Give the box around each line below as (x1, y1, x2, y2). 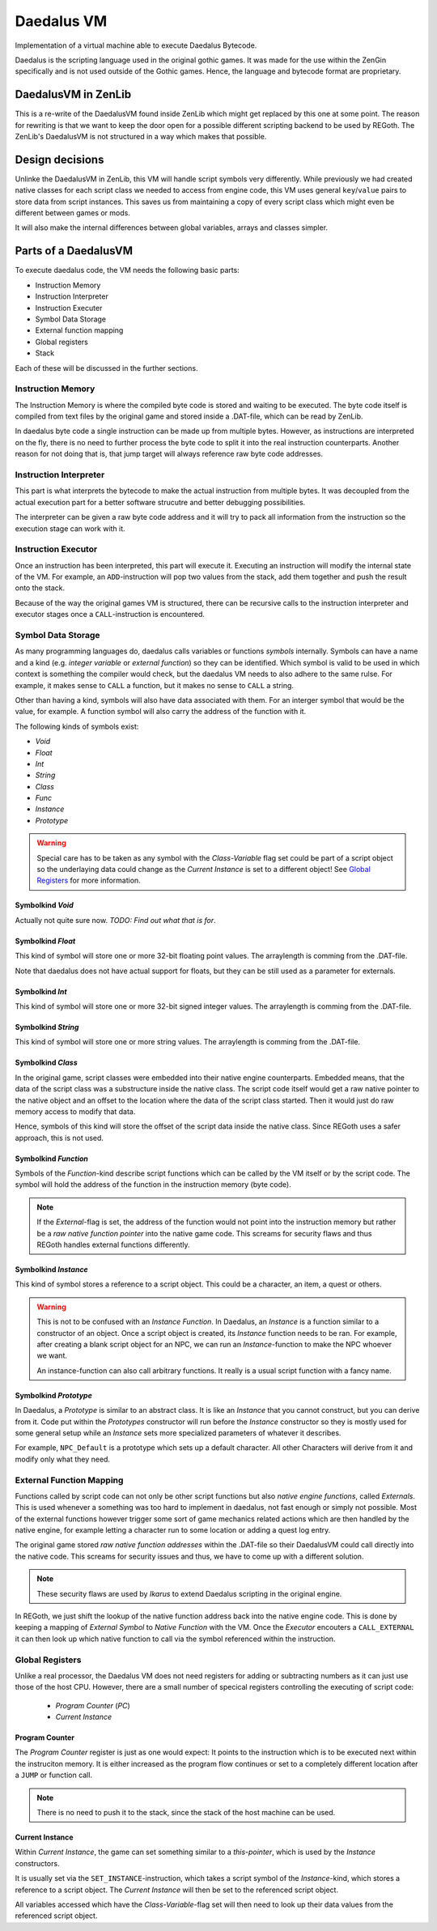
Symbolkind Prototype (15, 1390, 92, 1400)
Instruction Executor (15, 543, 98, 555)
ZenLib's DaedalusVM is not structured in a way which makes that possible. (15, 132, 267, 142)
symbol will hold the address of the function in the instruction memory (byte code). (15, 1180, 291, 1189)
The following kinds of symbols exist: (15, 721, 139, 731)
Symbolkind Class (15, 1057, 78, 1068)
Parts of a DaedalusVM (15, 244, 134, 258)
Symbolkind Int (15, 986, 68, 996)
